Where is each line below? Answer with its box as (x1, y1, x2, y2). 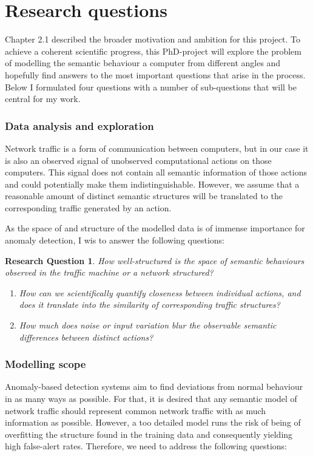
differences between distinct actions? (19, 330, 153, 343)
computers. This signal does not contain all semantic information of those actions (5, 166, 307, 179)
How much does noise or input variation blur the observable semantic (19, 319, 277, 332)
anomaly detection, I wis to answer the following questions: (5, 234, 224, 247)
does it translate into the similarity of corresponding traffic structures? (19, 298, 280, 311)
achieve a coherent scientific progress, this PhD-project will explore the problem (5, 44, 301, 57)
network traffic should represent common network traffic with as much (5, 404, 266, 417)
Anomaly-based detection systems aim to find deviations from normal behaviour (5, 380, 303, 393)
